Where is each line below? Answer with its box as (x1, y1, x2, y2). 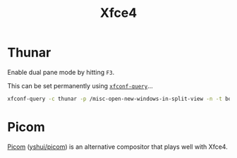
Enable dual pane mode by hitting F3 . (7, 68, 115, 76)
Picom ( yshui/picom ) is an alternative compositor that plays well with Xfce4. (7, 142, 228, 151)
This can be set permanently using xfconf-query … (7, 81, 153, 90)
